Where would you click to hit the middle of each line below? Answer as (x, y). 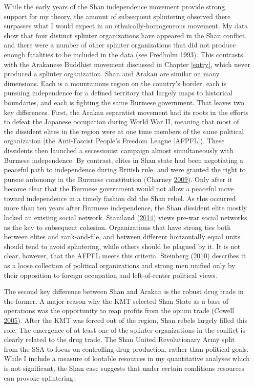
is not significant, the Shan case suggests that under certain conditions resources (124, 368)
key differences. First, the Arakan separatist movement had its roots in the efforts (126, 112)
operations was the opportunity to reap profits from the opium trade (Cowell (119, 310)
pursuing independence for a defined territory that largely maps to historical (118, 93)
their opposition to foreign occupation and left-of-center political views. (111, 275)
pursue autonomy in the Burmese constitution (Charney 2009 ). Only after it (118, 179)
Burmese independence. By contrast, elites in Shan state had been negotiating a (124, 160)
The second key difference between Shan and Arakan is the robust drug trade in (124, 291)
